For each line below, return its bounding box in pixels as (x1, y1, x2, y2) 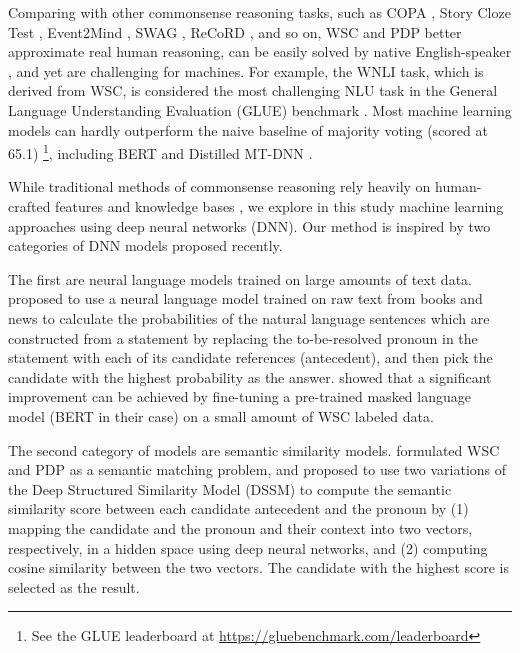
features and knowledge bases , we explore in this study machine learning (55, 196, 504, 216)
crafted (8, 196, 51, 216)
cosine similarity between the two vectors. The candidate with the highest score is (8, 557, 510, 578)
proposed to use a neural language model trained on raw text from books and (8, 288, 483, 309)
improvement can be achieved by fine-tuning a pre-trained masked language (8, 386, 471, 407)
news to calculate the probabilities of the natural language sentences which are (8, 307, 490, 328)
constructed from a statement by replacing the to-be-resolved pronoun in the (8, 327, 478, 348)
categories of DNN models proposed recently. (8, 235, 283, 256)
